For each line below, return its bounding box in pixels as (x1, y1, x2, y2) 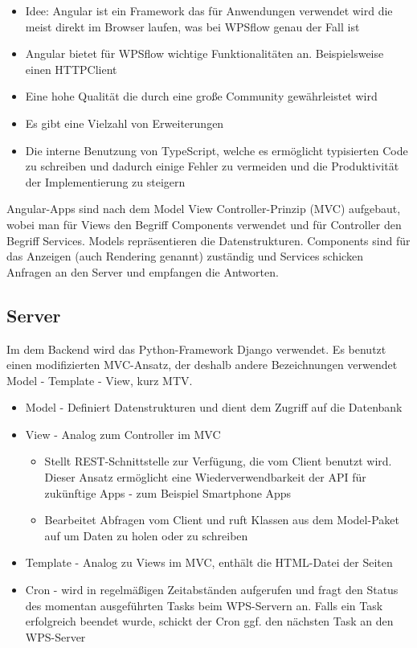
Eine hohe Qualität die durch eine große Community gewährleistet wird (25, 88, 378, 105)
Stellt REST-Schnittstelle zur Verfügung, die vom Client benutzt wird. (44, 453, 392, 470)
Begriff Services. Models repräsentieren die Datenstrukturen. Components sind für (6, 232, 411, 248)
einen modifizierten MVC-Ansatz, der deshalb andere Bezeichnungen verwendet (6, 356, 398, 373)
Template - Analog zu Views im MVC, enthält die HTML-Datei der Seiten (25, 554, 393, 571)
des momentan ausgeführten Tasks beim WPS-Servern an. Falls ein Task (25, 597, 383, 613)
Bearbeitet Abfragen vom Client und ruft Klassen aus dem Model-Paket (44, 511, 399, 528)
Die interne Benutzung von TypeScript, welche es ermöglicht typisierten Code (25, 141, 408, 158)
